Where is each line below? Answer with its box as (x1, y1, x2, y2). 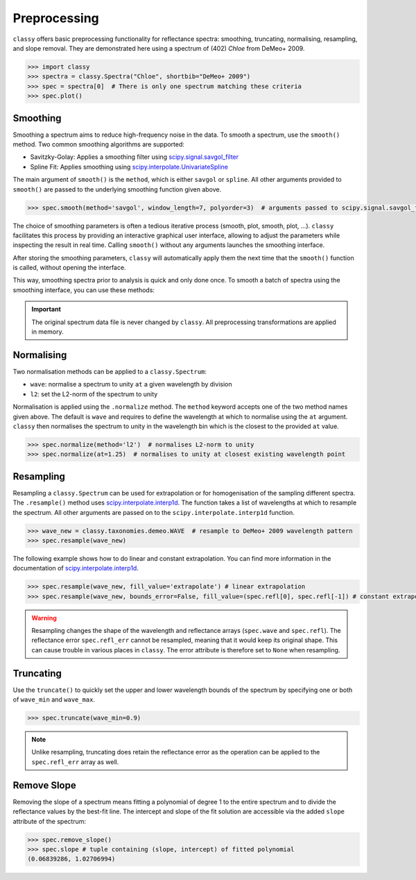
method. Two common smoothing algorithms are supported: (12, 139, 185, 149)
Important (31, 305, 62, 314)
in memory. (31, 328, 64, 336)
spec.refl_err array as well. (31, 757, 119, 766)
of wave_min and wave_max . (12, 695, 96, 704)
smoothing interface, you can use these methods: (12, 285, 155, 294)
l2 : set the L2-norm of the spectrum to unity (30, 389, 158, 398)
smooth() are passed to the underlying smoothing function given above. (12, 185, 222, 194)
